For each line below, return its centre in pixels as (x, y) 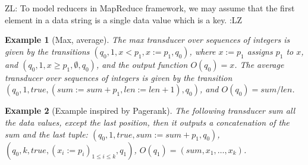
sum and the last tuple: (46, 134)
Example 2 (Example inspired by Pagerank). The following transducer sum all (150, 110)
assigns (260, 51)
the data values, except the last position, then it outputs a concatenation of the (147, 122)
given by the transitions (47, 51)
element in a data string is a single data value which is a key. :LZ (124, 19)
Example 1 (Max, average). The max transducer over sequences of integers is (147, 40)
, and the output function (142, 64)
